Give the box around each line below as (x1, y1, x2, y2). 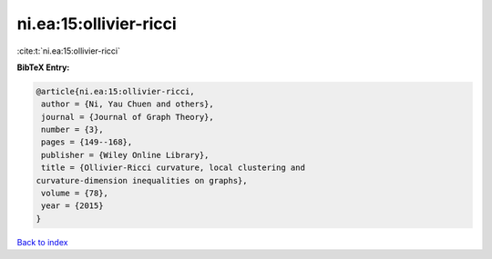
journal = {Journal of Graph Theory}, (41, 112, 214, 122)
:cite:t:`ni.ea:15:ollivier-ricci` (16, 45, 120, 56)
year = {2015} (41, 201, 104, 211)
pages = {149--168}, (41, 137, 133, 147)
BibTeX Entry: (16, 62, 70, 73)
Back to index (16, 236, 68, 247)
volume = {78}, (41, 188, 109, 199)
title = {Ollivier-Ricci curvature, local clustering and (41, 163, 305, 173)
